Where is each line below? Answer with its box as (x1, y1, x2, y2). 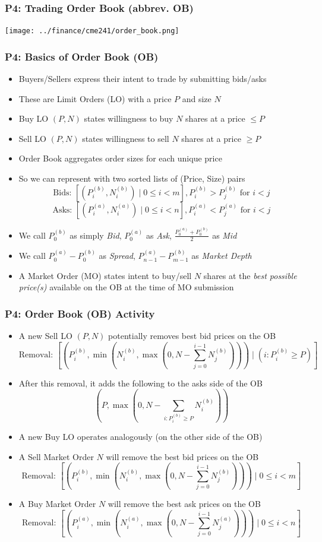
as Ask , (146, 229, 172, 241)
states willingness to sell (82, 132, 169, 144)
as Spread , (99, 249, 135, 262)
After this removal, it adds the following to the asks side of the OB (18, 376, 263, 389)
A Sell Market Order (18, 450, 94, 462)
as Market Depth (191, 249, 252, 262)
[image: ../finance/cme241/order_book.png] (5, 27, 179, 36)
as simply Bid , (70, 229, 122, 241)
